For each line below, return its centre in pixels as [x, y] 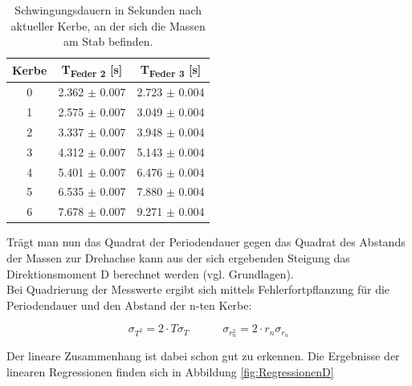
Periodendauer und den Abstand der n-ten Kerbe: [129, 305]
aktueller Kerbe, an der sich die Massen [108, 25]
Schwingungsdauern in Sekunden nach [108, 10]
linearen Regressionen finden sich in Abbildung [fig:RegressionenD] [170, 371]
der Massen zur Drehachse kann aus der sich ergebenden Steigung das [178, 257]
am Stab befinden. [108, 41]
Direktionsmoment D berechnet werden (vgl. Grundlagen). [150, 273]
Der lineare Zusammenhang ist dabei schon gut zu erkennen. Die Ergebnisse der [203, 356]
